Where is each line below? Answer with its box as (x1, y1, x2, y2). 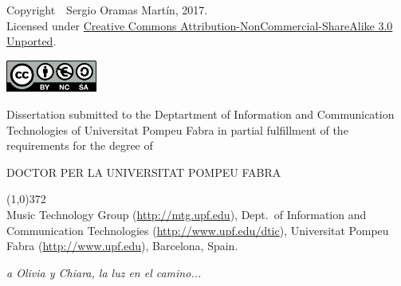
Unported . (6, 33, 57, 49)
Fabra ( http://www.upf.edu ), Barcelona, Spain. (6, 237, 238, 254)
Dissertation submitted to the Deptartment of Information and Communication (6, 106, 395, 123)
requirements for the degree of (6, 137, 153, 154)
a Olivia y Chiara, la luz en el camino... (6, 264, 202, 280)
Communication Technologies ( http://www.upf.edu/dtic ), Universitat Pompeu (6, 221, 389, 238)
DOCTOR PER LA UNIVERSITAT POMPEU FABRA (6, 163, 281, 180)
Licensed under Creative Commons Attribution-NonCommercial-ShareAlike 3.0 (6, 17, 393, 33)
